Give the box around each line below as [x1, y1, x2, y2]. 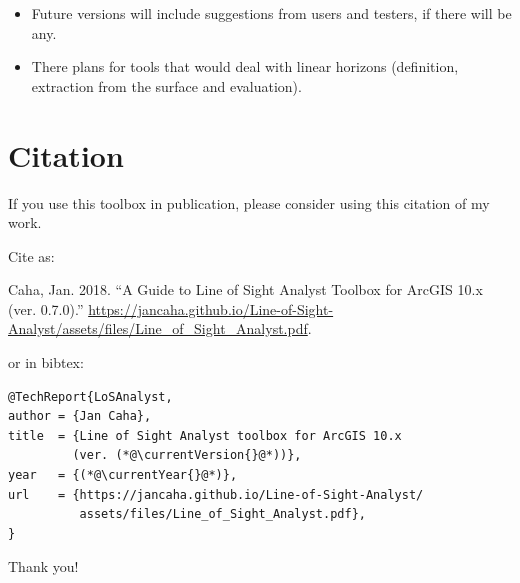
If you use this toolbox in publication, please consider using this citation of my [8, 192, 490, 213]
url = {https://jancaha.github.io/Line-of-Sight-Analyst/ [8, 487, 424, 502]
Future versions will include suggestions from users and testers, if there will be [31, 3, 512, 23]
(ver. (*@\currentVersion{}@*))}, [72, 448, 302, 463]
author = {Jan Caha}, [8, 409, 152, 424]
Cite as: [8, 245, 55, 266]
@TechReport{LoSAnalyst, [8, 389, 173, 404]
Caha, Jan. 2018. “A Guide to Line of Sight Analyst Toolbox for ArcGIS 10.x [8, 279, 483, 300]
